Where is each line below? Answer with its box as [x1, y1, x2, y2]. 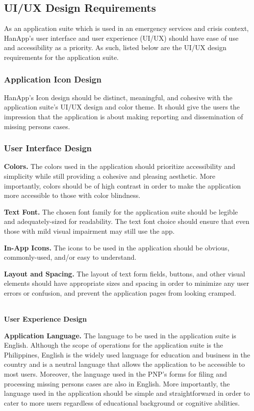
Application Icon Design [4, 73, 102, 85]
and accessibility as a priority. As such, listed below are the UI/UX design [4, 42, 227, 53]
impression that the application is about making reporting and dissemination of [4, 111, 243, 121]
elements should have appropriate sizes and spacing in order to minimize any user [4, 278, 249, 288]
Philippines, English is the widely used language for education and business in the [4, 349, 250, 359]
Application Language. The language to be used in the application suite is [4, 330, 236, 340]
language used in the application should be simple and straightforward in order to [4, 388, 250, 398]
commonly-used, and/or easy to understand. [4, 252, 137, 262]
